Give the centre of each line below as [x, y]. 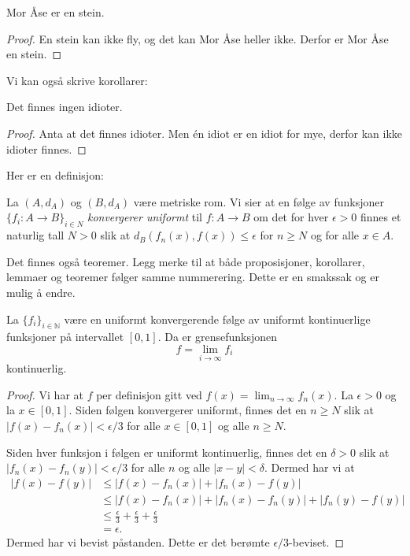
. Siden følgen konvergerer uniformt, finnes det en [188, 410]
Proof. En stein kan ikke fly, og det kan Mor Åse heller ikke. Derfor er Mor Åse [198, 38]
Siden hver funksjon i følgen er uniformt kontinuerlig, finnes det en [167, 452]
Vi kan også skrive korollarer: [77, 80]
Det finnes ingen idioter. [65, 107]
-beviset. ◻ [317, 542]
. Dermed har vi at [310, 467]
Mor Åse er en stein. [55, 12]
